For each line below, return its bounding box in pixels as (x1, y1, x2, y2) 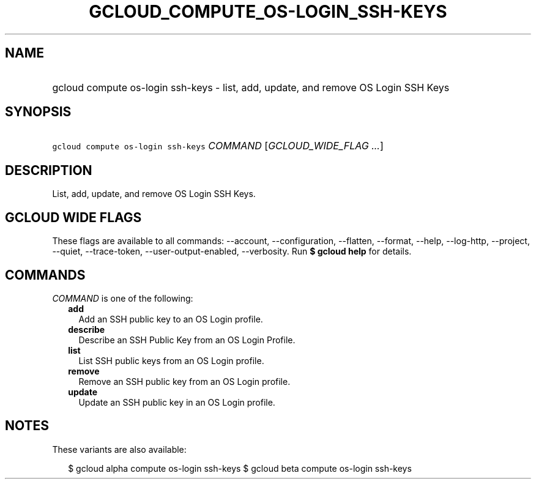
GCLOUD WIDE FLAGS (5, 209, 142, 225)
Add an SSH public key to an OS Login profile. (78, 313, 263, 324)
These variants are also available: (52, 444, 187, 455)
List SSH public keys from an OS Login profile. (78, 355, 264, 366)
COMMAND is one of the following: (52, 292, 193, 303)
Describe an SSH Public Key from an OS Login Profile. (78, 334, 296, 345)
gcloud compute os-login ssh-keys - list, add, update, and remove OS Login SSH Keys (52, 81, 450, 94)
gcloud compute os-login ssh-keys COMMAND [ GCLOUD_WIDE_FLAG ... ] (52, 140, 384, 152)
